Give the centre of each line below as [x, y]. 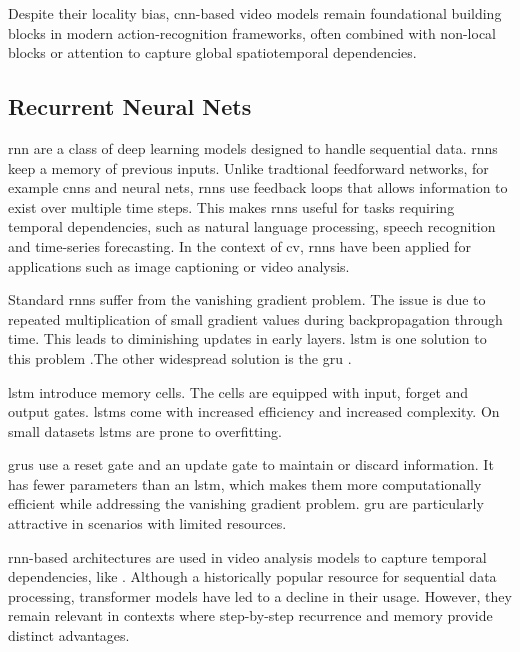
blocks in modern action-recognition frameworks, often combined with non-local [252, 32]
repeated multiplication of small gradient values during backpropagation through [255, 318]
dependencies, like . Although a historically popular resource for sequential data [252, 576]
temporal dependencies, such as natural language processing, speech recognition [252, 226]
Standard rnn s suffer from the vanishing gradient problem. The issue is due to [247, 299]
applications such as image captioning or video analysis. [179, 265]
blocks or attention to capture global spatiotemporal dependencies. [212, 52]
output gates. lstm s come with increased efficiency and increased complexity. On [254, 411]
